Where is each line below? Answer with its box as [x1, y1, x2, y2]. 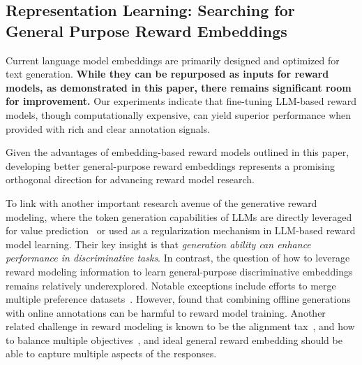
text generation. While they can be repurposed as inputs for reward [6, 66, 329, 81]
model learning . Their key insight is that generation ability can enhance [6, 236, 311, 251]
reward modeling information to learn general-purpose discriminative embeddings [6, 264, 353, 278]
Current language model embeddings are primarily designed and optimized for [6, 52, 340, 67]
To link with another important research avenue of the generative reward [6, 195, 317, 210]
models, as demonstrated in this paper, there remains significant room [6, 80, 352, 94]
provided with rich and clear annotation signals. [6, 121, 211, 136]
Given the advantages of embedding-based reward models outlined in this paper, [6, 145, 349, 159]
